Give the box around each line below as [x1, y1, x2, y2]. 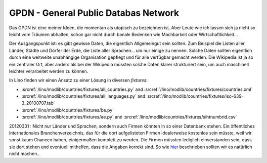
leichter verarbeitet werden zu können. [9, 68, 89, 74]
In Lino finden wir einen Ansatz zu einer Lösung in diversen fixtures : [9, 77, 148, 83]
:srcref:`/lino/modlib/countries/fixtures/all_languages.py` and [21, 93, 145, 99]
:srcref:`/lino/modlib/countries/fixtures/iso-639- [146, 93, 244, 99]
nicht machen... [9, 151, 41, 157]
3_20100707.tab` [21, 100, 55, 106]
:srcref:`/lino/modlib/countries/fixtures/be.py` [21, 107, 114, 113]
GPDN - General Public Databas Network [9, 7, 179, 18]
